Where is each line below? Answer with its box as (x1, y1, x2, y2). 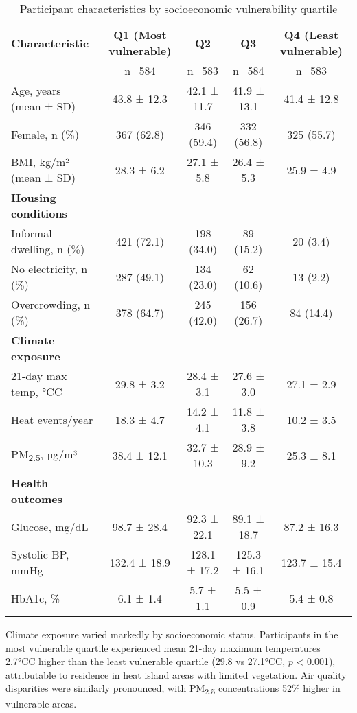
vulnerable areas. (5, 696, 77, 710)
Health (11, 475, 49, 491)
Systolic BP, (11, 546, 69, 562)
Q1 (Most (113, 27, 167, 43)
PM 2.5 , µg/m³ (11, 445, 78, 465)
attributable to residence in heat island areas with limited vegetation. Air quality (5, 667, 347, 681)
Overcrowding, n (11, 296, 91, 312)
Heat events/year (11, 411, 93, 428)
